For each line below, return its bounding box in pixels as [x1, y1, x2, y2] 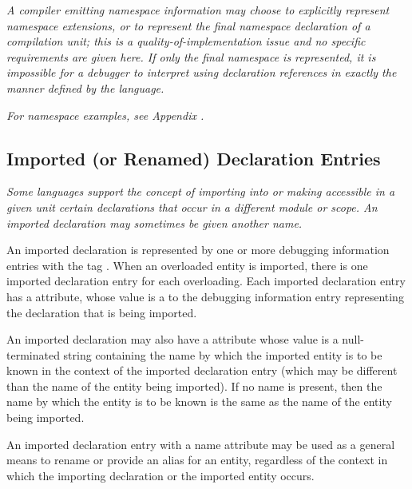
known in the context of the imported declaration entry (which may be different [6, 362, 398, 379]
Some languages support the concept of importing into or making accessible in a [6, 183, 395, 200]
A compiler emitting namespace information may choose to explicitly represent [6, 2, 390, 18]
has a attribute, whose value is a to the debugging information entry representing [6, 288, 404, 304]
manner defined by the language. [6, 79, 164, 96]
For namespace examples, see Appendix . [6, 106, 204, 123]
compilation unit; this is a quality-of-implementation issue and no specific [6, 33, 366, 50]
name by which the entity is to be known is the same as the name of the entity [6, 393, 392, 410]
